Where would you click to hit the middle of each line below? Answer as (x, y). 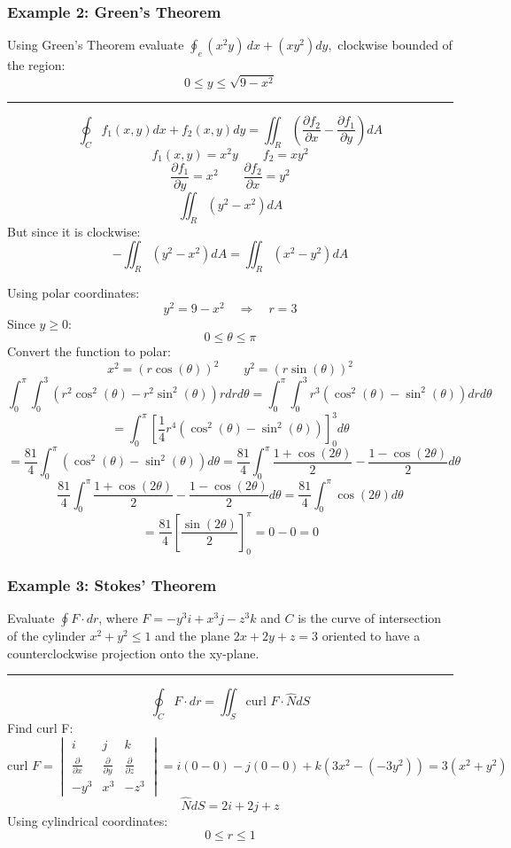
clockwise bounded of (395, 45)
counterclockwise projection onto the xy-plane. (133, 653)
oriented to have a (371, 635)
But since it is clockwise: (74, 231)
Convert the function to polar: (89, 351)
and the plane (193, 635)
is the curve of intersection (370, 617)
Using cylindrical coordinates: (88, 820)
